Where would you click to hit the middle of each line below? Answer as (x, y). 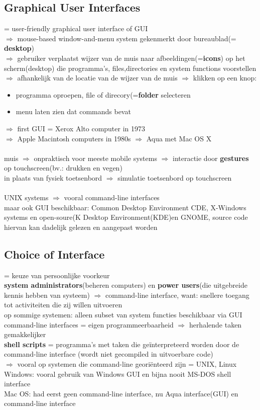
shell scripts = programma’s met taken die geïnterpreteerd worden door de (122, 344)
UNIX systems (26, 197)
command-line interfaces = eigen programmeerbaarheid (89, 324)
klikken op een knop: (225, 78)
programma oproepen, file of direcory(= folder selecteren (103, 94)
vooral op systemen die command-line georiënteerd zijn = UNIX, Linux (127, 364)
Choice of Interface (54, 254)
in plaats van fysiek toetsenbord (53, 177)
